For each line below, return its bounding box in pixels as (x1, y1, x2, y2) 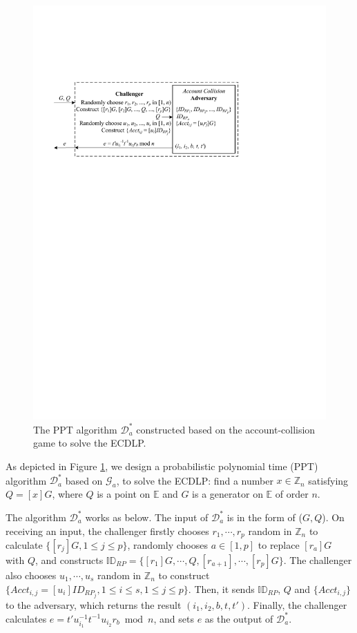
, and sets (153, 611, 194, 625)
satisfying (308, 473, 349, 487)
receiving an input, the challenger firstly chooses (6, 523, 209, 538)
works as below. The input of (85, 509, 209, 524)
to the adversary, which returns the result (6, 597, 182, 612)
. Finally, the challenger (247, 597, 347, 612)
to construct (158, 568, 210, 582)
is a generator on (192, 486, 263, 500)
